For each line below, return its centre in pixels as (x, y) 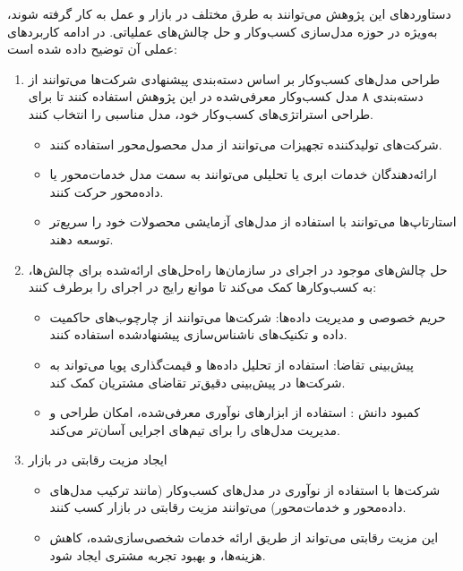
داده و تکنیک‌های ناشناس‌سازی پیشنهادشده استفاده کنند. (198, 334)
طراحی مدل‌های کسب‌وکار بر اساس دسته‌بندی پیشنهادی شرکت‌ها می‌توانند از (234, 78)
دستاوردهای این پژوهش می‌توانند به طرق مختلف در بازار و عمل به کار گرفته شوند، (229, 13)
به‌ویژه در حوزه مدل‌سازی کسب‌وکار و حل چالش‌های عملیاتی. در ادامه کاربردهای (223, 31)
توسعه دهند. (81, 239)
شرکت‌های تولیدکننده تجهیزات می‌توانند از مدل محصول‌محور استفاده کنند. (246, 144)
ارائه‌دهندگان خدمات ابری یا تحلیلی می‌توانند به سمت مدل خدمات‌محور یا (243, 174)
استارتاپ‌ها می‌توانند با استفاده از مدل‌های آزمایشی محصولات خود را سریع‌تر (253, 222)
